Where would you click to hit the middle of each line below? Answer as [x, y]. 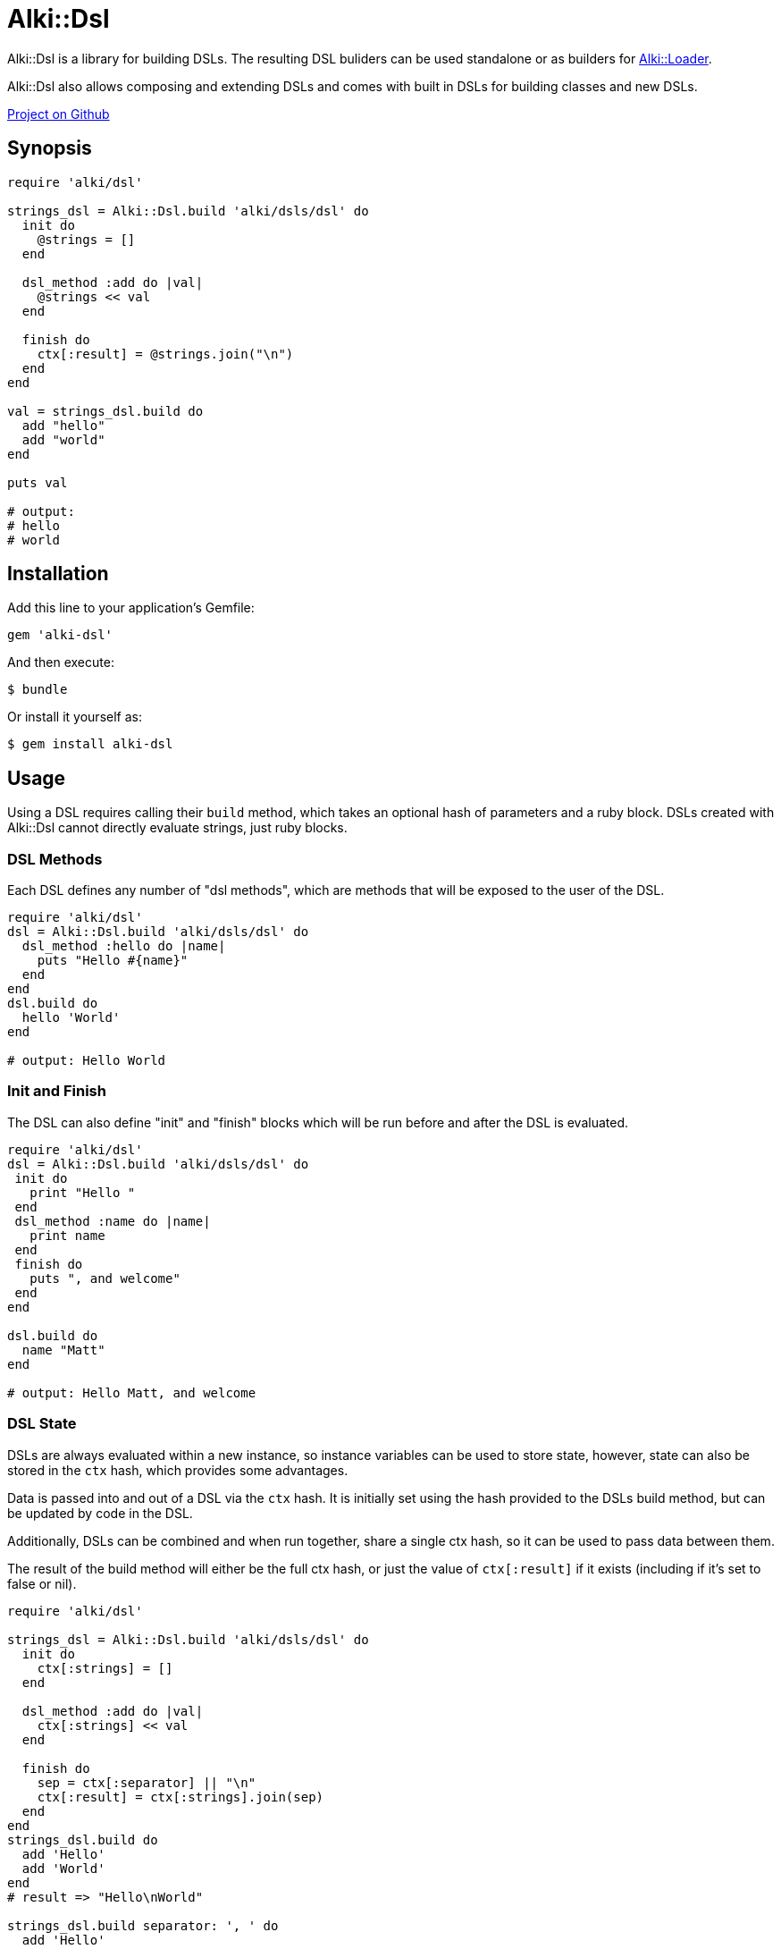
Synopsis [50, 148]
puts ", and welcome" [105, 1278]
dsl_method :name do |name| [113, 1221]
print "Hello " [83, 1192]
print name [67, 1235]
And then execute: [61, 662]
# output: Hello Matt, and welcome [132, 1392]
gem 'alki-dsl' [60, 635]
